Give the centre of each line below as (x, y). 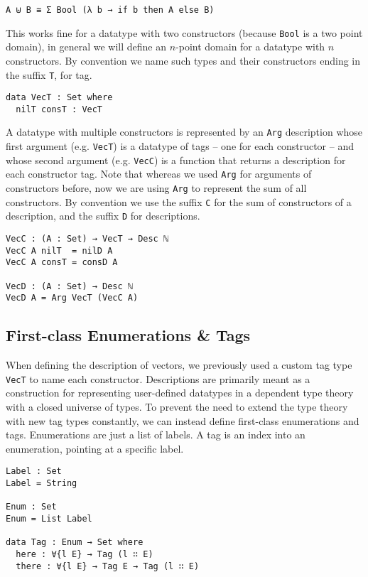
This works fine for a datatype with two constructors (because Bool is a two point (184, 32)
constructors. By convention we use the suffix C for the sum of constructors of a (179, 201)
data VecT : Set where (59, 98)
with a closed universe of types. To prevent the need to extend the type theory (177, 407)
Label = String (42, 484)
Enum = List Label (49, 519)
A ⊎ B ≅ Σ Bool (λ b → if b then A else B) (110, 10)
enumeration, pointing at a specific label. (95, 448)
